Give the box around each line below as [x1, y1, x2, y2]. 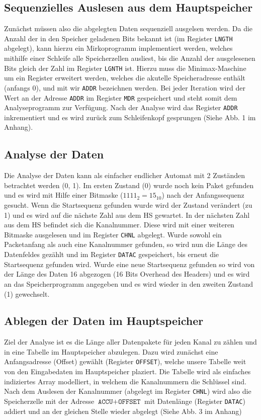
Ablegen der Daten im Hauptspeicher [4, 313, 204, 328]
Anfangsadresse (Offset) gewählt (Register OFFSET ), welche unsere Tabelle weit [4, 356, 246, 367]
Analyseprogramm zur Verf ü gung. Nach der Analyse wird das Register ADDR [4, 102, 238, 113]
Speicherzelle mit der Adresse [4, 395, 95, 406]
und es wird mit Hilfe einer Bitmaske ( [4, 190, 123, 200]
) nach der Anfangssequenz [161, 190, 244, 200]
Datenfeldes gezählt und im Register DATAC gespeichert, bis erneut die [4, 249, 219, 260]
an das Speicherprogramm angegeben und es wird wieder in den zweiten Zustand [4, 278, 253, 289]
